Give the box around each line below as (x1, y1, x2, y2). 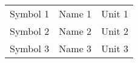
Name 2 (59, 24, 92, 38)
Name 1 (59, 7, 92, 20)
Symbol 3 (10, 41, 50, 55)
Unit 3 (101, 41, 129, 55)
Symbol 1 (10, 7, 50, 20)
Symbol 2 (10, 24, 50, 38)
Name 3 (59, 41, 92, 55)
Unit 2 (101, 24, 129, 38)
